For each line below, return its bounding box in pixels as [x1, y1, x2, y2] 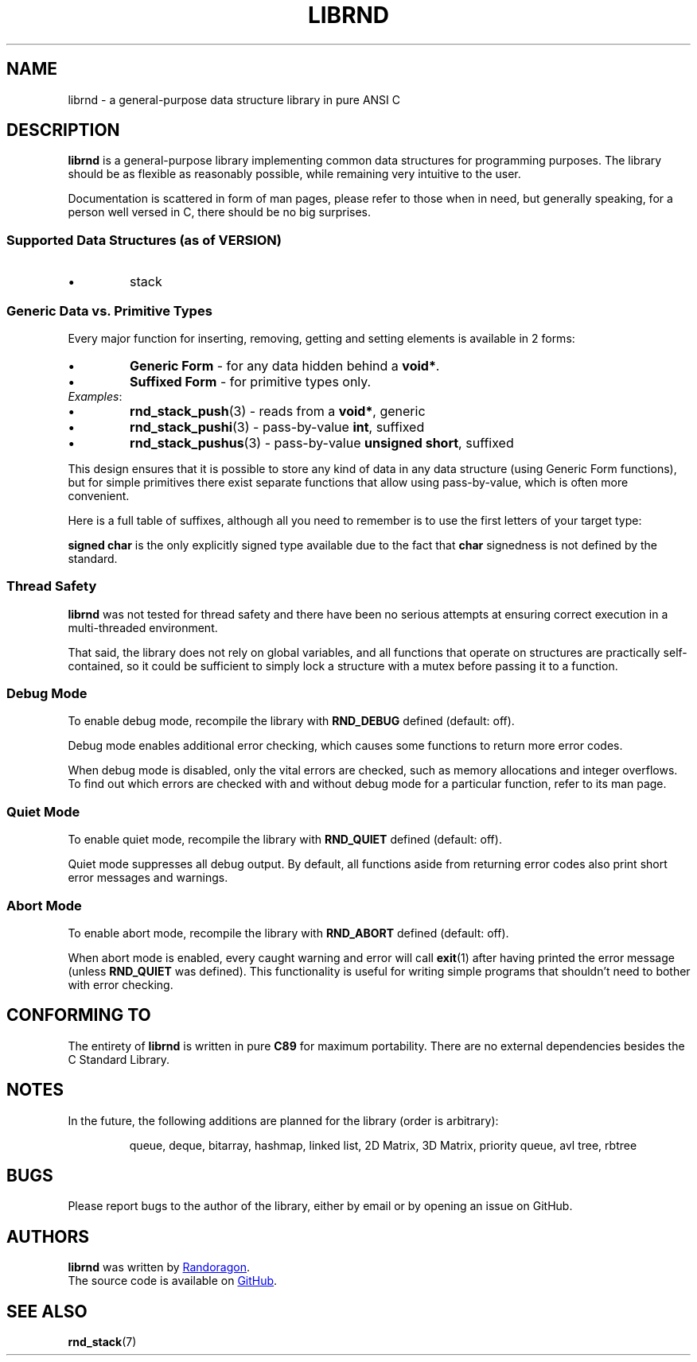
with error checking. [68, 977, 173, 991]
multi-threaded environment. [68, 620, 218, 634]
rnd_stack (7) [68, 1335, 137, 1349]
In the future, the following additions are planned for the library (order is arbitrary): [68, 1113, 499, 1127]
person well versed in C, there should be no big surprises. [68, 205, 372, 219]
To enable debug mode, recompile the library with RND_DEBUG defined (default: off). [68, 714, 515, 728]
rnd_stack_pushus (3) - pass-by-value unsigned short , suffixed [130, 434, 514, 451]
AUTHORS [6, 1226, 90, 1247]
